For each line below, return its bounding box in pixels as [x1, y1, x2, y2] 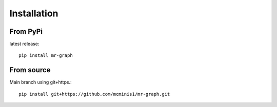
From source [9, 66, 51, 74]
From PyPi [9, 27, 43, 36]
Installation [9, 8, 58, 19]
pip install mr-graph [18, 53, 73, 58]
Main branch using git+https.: [9, 79, 72, 85]
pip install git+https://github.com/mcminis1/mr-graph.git [18, 91, 170, 97]
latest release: [9, 41, 39, 47]
